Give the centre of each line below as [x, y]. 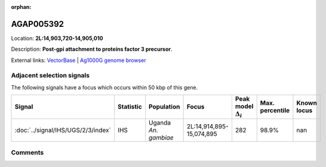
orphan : [21, 7]
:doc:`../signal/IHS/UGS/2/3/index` [63, 130]
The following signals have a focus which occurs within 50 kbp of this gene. [104, 87]
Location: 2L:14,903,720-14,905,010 [57, 38]
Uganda [160, 122]
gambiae [161, 137]
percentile [275, 110]
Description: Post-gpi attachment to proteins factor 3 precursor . [92, 49]
